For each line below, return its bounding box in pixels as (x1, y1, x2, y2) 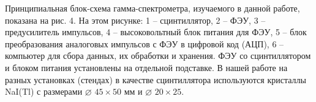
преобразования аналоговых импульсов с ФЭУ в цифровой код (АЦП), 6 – (5, 37, 284, 50)
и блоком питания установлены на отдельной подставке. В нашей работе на (5, 61, 288, 73)
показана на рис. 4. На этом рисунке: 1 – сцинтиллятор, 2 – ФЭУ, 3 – (5, 13, 266, 26)
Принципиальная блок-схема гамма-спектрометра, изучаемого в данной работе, (5, 2, 300, 14)
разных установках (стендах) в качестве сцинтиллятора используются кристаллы (5, 73, 306, 86)
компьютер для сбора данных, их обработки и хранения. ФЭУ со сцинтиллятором (5, 49, 311, 62)
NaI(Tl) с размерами (5, 85, 83, 98)
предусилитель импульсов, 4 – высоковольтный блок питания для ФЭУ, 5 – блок (5, 25, 307, 38)
